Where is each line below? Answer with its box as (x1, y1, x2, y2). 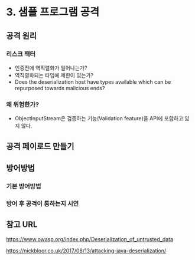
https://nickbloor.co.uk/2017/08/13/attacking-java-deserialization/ (6, 247, 167, 254)
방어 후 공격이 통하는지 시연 (6, 199, 79, 208)
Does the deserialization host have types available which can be (14, 78, 171, 85)
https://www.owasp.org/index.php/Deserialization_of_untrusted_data (6, 235, 173, 242)
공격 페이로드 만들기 (6, 141, 74, 151)
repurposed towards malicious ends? (14, 84, 105, 91)
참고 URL (6, 219, 38, 230)
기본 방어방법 (6, 182, 41, 190)
